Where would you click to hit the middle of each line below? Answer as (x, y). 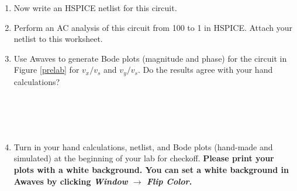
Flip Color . (169, 181)
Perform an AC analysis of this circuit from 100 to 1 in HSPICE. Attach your (153, 27)
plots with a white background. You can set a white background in (151, 169)
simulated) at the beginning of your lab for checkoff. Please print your (144, 158)
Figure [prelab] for (46, 70)
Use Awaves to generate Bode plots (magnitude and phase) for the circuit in (150, 58)
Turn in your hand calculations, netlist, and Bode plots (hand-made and (143, 146)
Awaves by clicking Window (71, 181)
